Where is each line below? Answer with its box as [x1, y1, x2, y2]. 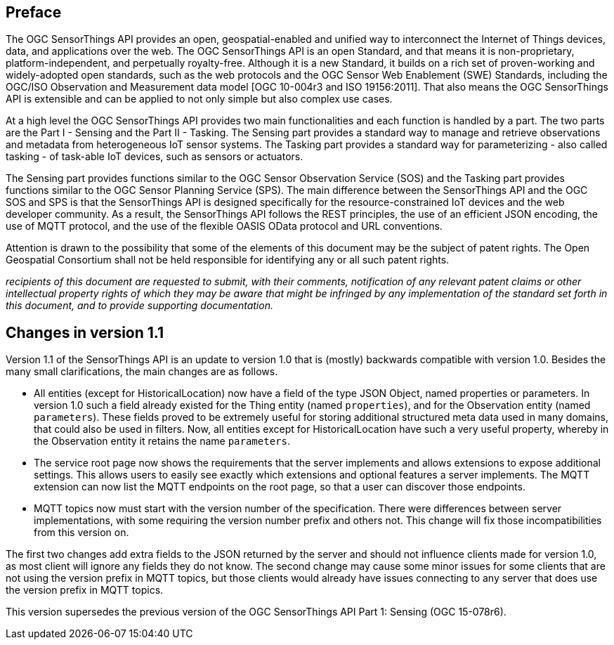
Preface [6, 4, 62, 21]
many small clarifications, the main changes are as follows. [6, 365, 278, 378]
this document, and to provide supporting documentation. [6, 299, 273, 312]
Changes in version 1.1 [6, 323, 164, 341]
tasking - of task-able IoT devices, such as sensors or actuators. [6, 150, 303, 163]
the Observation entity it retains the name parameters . [34, 435, 290, 448]
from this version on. [34, 526, 129, 539]
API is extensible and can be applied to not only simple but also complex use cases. [6, 93, 393, 105]
